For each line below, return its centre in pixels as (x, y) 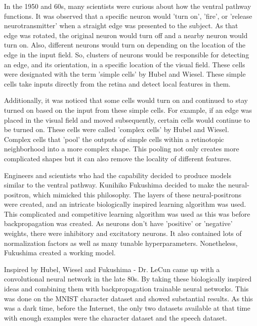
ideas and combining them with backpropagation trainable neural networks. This (127, 289)
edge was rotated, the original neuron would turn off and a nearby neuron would (126, 35)
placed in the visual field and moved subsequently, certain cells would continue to (127, 119)
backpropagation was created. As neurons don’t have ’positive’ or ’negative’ (118, 223)
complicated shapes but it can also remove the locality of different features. (118, 158)
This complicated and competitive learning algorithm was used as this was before (127, 213)
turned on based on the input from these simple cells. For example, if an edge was (128, 110)
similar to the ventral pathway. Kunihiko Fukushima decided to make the (115, 185)
